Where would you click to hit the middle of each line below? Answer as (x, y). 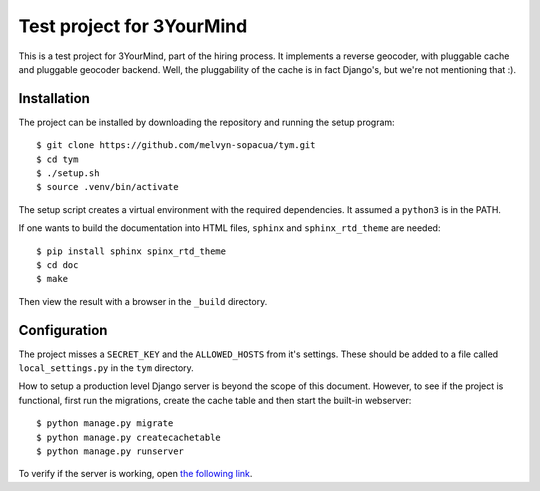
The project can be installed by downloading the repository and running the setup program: (206, 122)
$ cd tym (57, 159)
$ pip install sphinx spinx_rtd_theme (131, 251)
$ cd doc (57, 264)
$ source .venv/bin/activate (107, 187)
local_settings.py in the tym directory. (106, 368)
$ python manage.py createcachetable (129, 437)
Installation (54, 98)
